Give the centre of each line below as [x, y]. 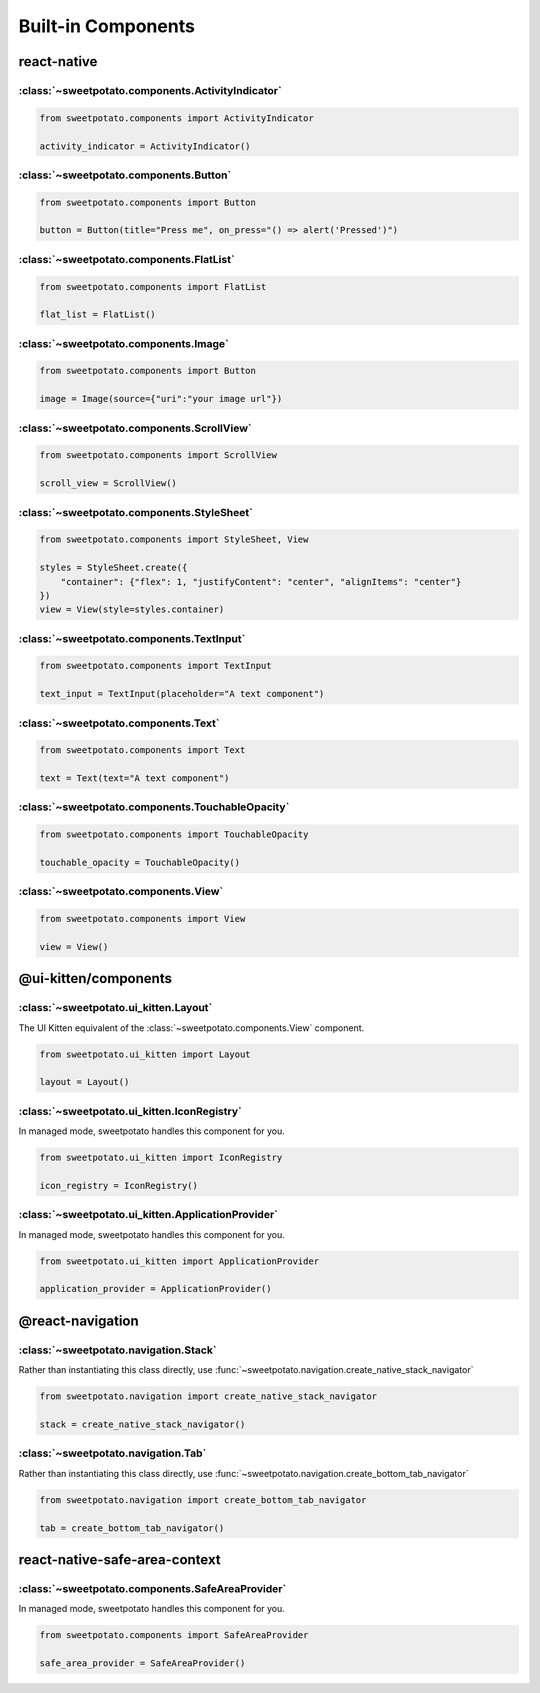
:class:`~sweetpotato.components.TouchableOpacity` [154, 807]
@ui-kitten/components [95, 978]
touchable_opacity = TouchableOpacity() [139, 863]
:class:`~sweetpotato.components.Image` [124, 343]
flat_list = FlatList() [98, 314]
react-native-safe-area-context [119, 1559]
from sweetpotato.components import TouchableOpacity [174, 834]
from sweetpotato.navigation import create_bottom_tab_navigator [203, 1499]
